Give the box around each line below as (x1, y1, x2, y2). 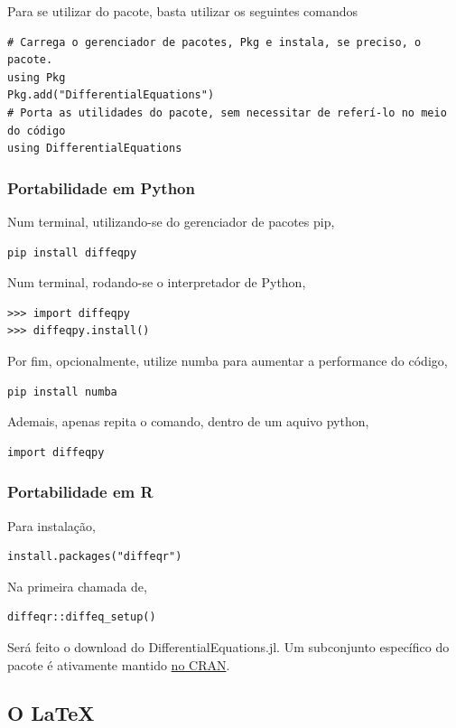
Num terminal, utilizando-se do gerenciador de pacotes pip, (7, 211, 335, 230)
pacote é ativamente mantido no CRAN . (7, 655, 230, 674)
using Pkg (7, 70, 66, 84)
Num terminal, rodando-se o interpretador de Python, (7, 273, 306, 292)
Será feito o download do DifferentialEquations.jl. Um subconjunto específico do (7, 637, 450, 656)
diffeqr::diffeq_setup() (7, 611, 156, 624)
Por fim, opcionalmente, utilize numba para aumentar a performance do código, (7, 350, 448, 369)
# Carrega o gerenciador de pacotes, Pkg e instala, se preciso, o (7, 35, 422, 49)
